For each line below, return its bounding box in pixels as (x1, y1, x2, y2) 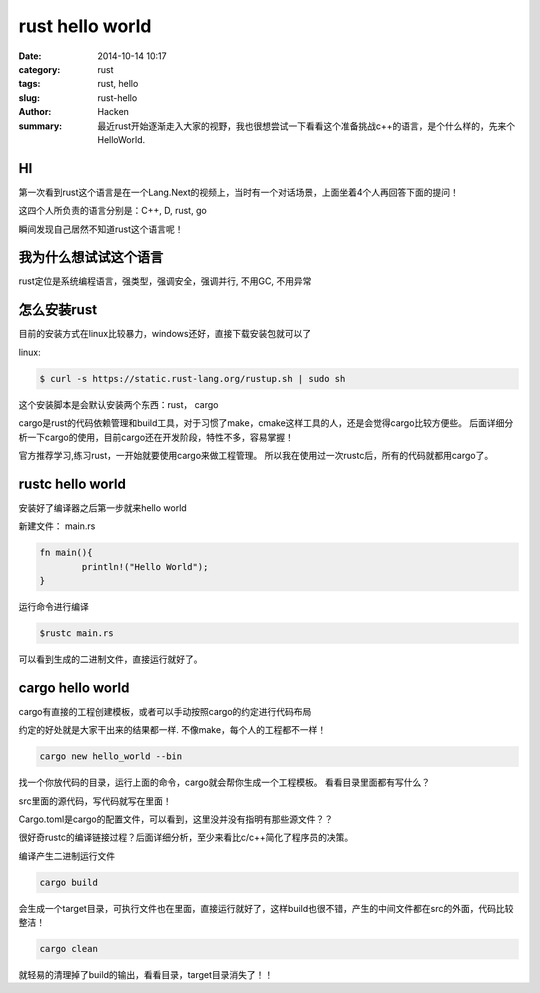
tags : (18, 78, 41, 90)
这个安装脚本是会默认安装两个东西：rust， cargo (18, 398, 219, 410)
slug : (18, 91, 40, 104)
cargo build (39, 876, 99, 888)
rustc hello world (18, 475, 127, 492)
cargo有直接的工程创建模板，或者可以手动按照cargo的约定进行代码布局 (18, 705, 312, 717)
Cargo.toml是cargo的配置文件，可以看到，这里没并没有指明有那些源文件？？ (18, 813, 334, 825)
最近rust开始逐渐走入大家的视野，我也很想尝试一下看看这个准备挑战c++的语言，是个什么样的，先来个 (97, 120, 516, 132)
